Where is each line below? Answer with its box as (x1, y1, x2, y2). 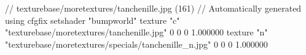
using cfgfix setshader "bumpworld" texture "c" (5, 13, 180, 26)
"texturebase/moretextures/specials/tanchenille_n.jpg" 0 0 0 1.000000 (5, 37, 268, 50)
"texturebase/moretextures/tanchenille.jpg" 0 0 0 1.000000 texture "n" (5, 26, 268, 38)
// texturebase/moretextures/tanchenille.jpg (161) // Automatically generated (5, 2, 302, 14)
